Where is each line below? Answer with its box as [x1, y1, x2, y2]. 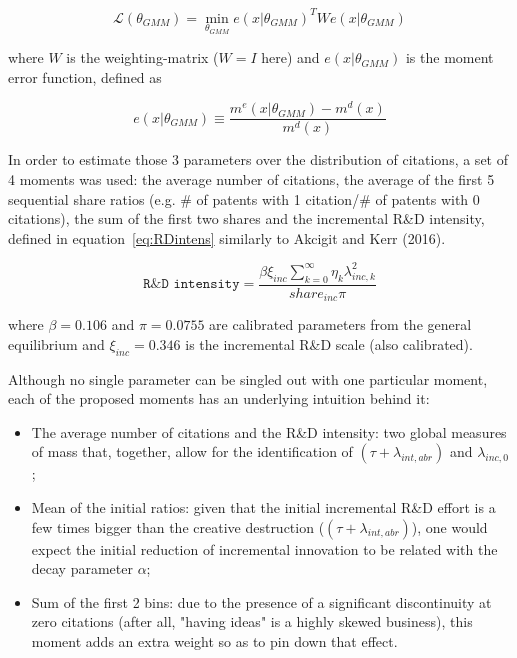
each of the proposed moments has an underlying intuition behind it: [8, 388, 430, 409]
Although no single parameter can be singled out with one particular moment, [8, 368, 488, 389]
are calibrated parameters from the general [209, 314, 472, 335]
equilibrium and [8, 333, 105, 354]
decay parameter [31, 558, 133, 579]
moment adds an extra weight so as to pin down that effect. [31, 630, 398, 651]
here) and [261, 47, 320, 68]
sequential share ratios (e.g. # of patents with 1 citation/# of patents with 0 [8, 188, 480, 209]
